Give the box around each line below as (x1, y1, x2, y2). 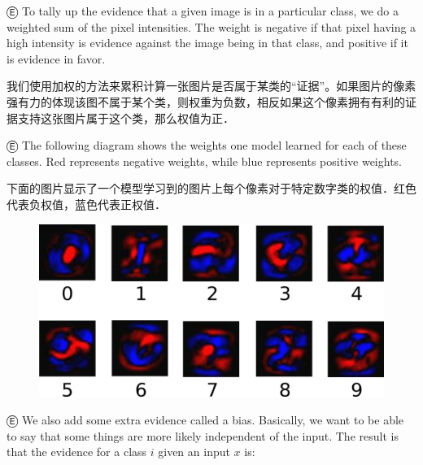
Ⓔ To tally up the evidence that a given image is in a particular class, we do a (7, 2, 399, 19)
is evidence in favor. (7, 50, 106, 67)
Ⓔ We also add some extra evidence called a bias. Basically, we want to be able (7, 411, 404, 428)
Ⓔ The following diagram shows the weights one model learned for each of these (7, 137, 407, 154)
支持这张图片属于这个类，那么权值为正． (17, 109, 234, 126)
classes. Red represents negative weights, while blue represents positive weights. (7, 152, 402, 169)
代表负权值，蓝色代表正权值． (7, 195, 166, 212)
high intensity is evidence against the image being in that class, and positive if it (7, 34, 408, 51)
